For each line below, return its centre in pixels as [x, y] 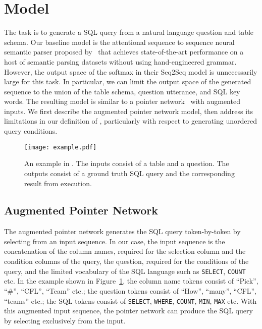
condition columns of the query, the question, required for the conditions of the [126, 261]
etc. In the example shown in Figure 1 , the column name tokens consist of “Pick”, [131, 281]
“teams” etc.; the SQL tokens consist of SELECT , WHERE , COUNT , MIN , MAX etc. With [130, 300]
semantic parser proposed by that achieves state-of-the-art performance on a [124, 52]
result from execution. [58, 183]
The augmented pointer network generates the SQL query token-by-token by [122, 231]
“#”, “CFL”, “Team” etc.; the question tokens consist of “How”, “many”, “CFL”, [130, 290]
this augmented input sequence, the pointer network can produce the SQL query [128, 311]
